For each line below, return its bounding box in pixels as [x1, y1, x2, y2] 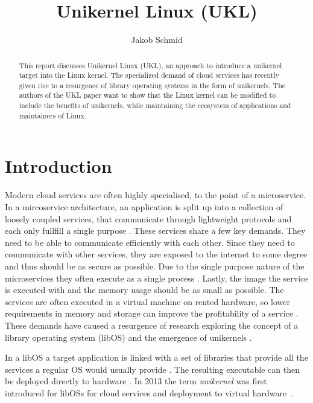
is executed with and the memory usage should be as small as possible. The [5, 283, 284, 296]
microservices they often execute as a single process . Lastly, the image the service [5, 271, 308, 284]
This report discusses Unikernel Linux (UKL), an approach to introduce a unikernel [19, 60, 282, 70]
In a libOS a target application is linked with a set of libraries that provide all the [5, 351, 308, 364]
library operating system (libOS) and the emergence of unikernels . [5, 330, 252, 343]
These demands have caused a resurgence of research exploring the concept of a [5, 318, 299, 331]
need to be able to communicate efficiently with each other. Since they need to [5, 236, 295, 248]
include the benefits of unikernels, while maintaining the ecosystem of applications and [19, 100, 291, 111]
